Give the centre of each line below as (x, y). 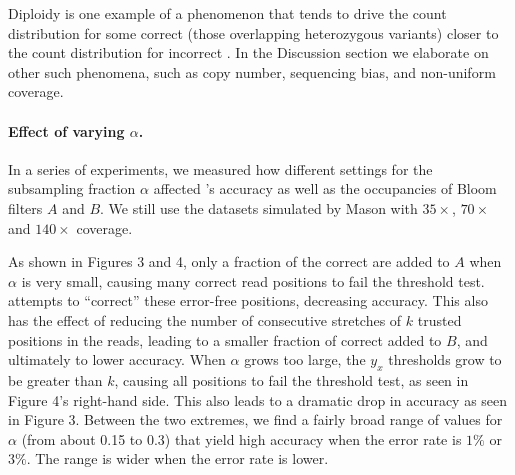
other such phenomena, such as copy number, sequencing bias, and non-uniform (252, 71)
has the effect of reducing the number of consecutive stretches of (205, 319)
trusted (439, 319)
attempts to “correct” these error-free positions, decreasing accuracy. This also (248, 300)
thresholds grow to (445, 359)
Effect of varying (66, 130)
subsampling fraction (72, 188)
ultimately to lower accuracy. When (117, 359)
